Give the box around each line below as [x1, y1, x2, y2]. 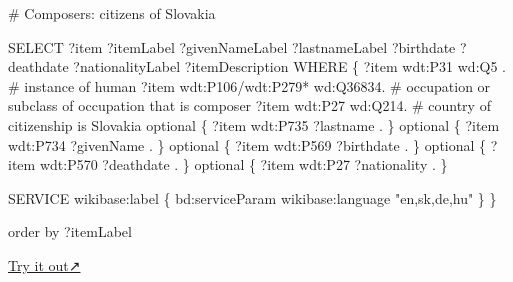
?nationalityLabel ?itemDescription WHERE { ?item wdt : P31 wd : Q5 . [73, 56, 506, 77]
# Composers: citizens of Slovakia [8, 3, 216, 23]
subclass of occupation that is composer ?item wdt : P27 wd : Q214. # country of [8, 95, 491, 116]
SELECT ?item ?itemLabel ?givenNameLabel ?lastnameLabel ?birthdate [8, 36, 456, 57]
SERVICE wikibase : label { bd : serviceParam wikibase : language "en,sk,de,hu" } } [8, 187, 497, 208]
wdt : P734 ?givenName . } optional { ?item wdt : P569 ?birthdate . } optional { [8, 134, 487, 155]
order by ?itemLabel [8, 221, 132, 242]
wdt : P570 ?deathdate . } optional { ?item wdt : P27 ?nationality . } [39, 154, 448, 175]
